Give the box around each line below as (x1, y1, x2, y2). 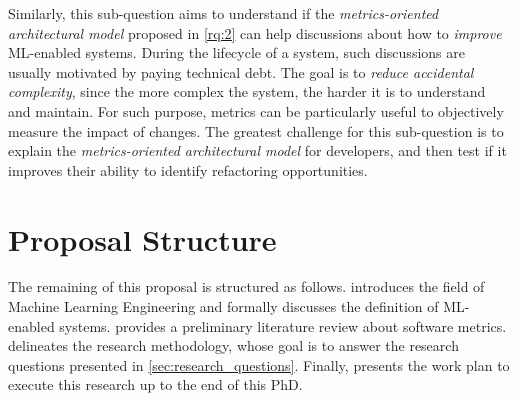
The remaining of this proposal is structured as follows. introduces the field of (8, 276, 485, 297)
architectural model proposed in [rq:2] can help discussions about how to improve (8, 22, 502, 43)
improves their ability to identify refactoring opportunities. (8, 159, 368, 180)
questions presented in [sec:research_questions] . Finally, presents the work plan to (8, 354, 510, 375)
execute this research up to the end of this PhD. (8, 374, 303, 395)
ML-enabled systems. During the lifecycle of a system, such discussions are (8, 42, 465, 63)
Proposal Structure (8, 218, 277, 259)
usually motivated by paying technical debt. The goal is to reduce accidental (8, 61, 474, 82)
